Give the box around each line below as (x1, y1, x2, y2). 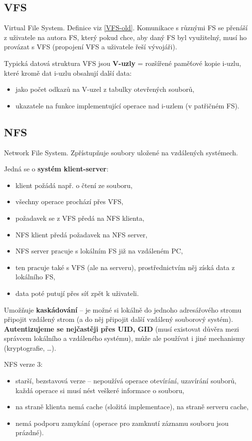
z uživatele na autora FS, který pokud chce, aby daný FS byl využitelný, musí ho (4, 32, 247, 42)
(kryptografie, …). (4, 342, 56, 353)
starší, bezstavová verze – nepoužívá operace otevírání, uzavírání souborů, (15, 376, 237, 386)
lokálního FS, (15, 272, 55, 282)
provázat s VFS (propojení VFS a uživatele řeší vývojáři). (4, 42, 177, 52)
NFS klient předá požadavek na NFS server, (15, 229, 148, 239)
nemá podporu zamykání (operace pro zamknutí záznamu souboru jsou (15, 418, 229, 428)
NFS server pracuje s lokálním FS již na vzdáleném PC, (15, 246, 183, 256)
